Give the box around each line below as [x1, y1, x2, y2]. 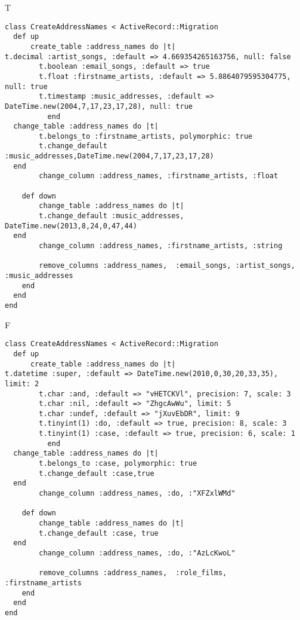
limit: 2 [5, 379, 39, 388]
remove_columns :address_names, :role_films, [39, 569, 227, 578]
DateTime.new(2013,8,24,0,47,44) [5, 221, 137, 230]
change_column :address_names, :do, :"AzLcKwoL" [39, 549, 236, 557]
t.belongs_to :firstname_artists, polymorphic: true [39, 132, 253, 141]
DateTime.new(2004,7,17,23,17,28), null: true [5, 102, 193, 111]
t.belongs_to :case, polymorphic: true [39, 459, 197, 468]
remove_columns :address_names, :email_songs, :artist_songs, [39, 261, 295, 270]
